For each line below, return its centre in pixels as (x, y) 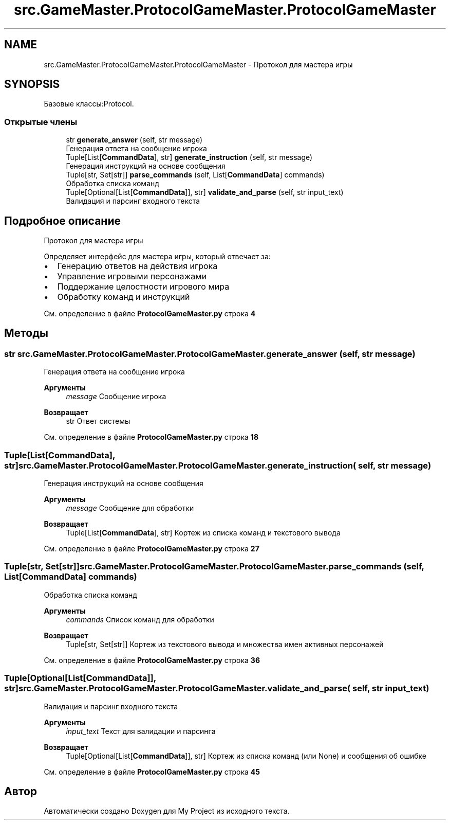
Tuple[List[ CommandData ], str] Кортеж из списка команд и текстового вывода (203, 533)
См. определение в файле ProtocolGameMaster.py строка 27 (152, 549)
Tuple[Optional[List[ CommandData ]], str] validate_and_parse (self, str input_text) (205, 192)
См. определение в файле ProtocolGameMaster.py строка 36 (152, 660)
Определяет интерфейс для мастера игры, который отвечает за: (157, 257)
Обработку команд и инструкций (124, 297)
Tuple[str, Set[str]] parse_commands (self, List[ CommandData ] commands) (195, 175)
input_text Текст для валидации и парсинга (141, 731)
